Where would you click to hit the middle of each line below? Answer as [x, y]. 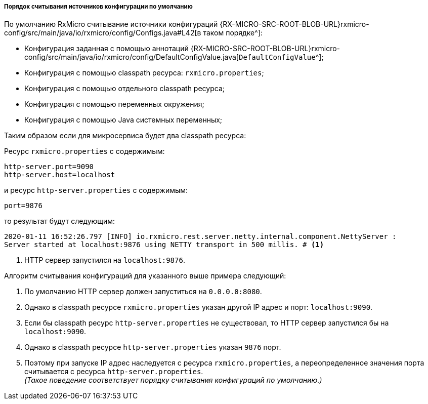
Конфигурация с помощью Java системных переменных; [123, 120]
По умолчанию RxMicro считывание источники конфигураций [111, 24]
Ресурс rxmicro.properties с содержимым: [84, 151]
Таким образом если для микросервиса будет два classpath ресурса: [125, 136]
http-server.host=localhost [60, 175]
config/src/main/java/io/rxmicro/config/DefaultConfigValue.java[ [132, 57]
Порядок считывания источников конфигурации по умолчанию [98, 7]
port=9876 [23, 206]
